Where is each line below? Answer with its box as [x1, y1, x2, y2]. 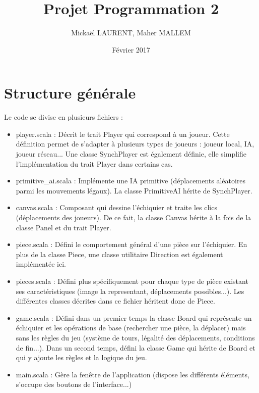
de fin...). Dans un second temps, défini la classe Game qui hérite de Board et [16, 342, 255, 353]
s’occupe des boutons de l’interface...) [16, 379, 132, 389]
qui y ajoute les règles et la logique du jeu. [16, 352, 147, 363]
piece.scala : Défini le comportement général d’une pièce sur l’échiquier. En [16, 239, 247, 250]
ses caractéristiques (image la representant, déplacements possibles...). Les [16, 285, 244, 296]
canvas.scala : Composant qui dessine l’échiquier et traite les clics [16, 202, 217, 213]
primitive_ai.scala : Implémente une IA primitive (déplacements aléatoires [16, 175, 246, 186]
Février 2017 [112, 44, 150, 55]
